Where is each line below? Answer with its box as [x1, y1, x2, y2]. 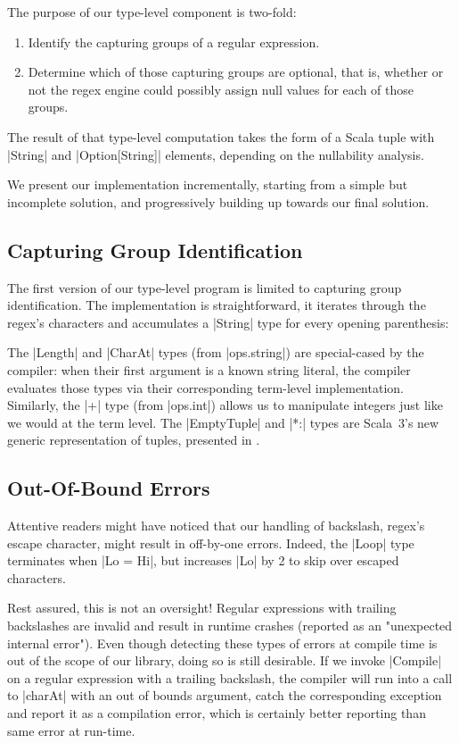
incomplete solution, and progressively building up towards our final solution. [7, 192, 430, 211]
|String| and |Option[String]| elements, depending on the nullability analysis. [7, 145, 424, 163]
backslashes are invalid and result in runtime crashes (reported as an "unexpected [7, 616, 453, 635]
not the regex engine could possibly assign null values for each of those [28, 79, 414, 98]
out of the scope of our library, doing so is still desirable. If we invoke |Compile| [7, 651, 442, 670]
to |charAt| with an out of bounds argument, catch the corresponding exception [7, 686, 442, 705]
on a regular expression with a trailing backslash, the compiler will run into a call [7, 668, 453, 687]
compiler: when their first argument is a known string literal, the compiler [7, 360, 411, 379]
